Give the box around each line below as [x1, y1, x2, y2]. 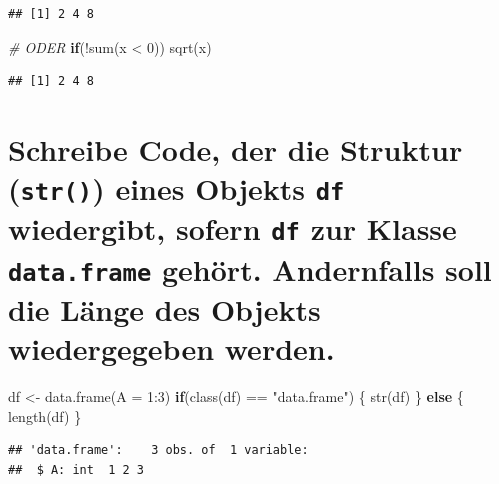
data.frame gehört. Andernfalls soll [8, 248, 492, 289]
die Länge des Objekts [8, 289, 321, 330]
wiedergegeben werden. [8, 328, 335, 369]
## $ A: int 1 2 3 [8, 463, 145, 477]
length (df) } [8, 405, 82, 426]
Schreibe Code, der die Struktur [8, 128, 463, 169]
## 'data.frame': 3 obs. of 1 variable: [8, 443, 309, 458]
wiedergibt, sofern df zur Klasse [8, 208, 457, 249]
